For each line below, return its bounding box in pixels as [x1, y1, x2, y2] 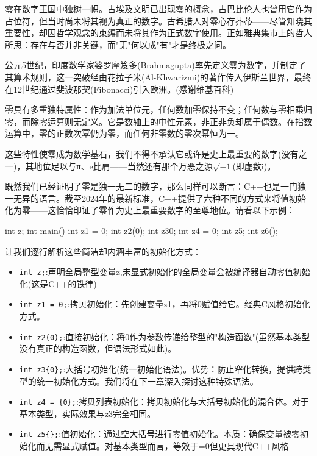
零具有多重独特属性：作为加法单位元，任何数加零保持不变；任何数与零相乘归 [5, 103, 312, 116]
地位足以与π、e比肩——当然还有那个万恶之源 [34, 159, 213, 172]
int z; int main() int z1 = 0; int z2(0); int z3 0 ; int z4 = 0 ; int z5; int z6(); [5, 224, 278, 237]
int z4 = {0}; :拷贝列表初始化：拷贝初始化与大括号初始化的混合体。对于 [19, 395, 309, 408]
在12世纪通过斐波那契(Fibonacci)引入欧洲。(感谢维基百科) [5, 82, 234, 95]
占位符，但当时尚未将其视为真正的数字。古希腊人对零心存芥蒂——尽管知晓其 [5, 14, 312, 27]
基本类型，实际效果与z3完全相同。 [19, 407, 156, 419]
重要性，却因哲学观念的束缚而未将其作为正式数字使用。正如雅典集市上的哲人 [5, 26, 312, 39]
